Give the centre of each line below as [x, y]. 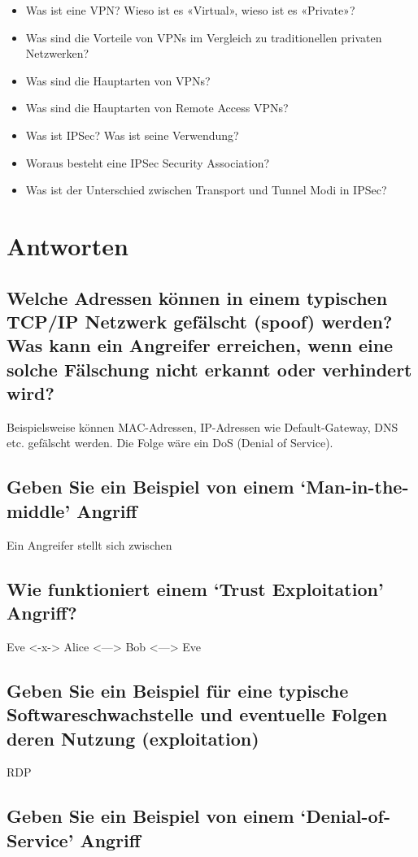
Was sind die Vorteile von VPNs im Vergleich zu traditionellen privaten [204, 37]
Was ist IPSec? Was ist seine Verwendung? [132, 135]
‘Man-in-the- [355, 487]
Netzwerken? [57, 53]
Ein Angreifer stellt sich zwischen [89, 544]
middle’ [39, 510]
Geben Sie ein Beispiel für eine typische [178, 690]
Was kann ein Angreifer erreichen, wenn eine [200, 345]
